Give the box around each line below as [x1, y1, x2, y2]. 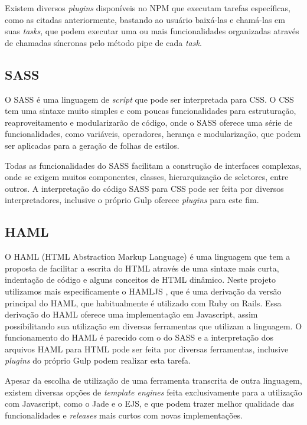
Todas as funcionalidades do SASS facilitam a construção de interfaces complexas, [5, 159, 302, 171]
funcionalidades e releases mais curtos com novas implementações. [5, 408, 243, 421]
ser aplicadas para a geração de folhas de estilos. [5, 139, 179, 151]
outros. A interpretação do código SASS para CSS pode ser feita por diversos [5, 182, 284, 194]
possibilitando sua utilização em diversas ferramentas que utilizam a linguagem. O [5, 319, 302, 332]
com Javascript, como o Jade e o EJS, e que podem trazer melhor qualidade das [5, 397, 295, 410]
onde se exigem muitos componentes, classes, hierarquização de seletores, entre [5, 171, 289, 183]
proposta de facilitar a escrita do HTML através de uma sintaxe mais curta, [5, 261, 279, 274]
